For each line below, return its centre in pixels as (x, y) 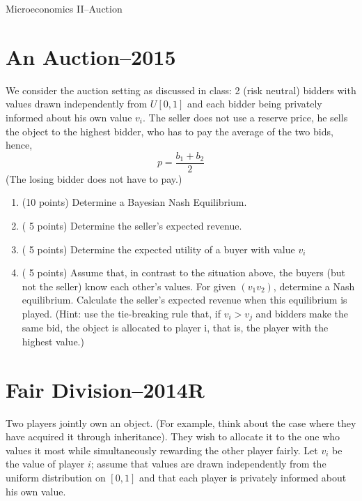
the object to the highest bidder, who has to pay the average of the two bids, (170, 131)
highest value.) (53, 341)
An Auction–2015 (91, 56)
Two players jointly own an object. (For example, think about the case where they (181, 423)
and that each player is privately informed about (243, 478)
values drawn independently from (77, 104)
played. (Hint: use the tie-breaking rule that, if (121, 313)
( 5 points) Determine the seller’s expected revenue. (132, 225)
